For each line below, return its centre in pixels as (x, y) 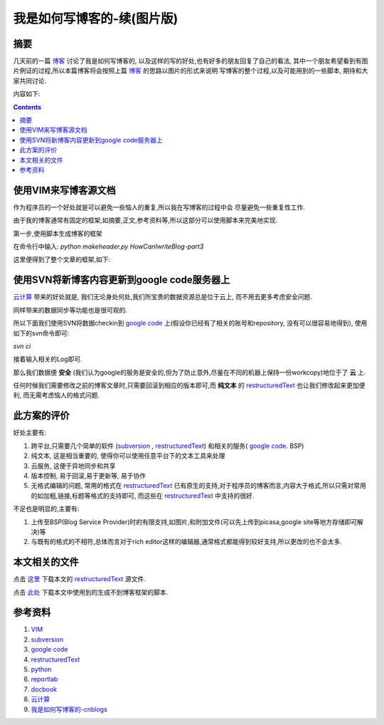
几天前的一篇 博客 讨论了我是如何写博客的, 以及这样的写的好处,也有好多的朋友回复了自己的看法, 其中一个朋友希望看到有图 (191, 61)
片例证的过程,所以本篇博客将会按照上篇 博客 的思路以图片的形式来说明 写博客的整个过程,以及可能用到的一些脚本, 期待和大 (191, 71)
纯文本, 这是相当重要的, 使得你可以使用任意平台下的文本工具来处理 (128, 456)
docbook (44, 689)
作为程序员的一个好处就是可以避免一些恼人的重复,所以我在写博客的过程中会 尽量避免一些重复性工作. (159, 207)
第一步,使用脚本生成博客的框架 (58, 233)
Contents (27, 107)
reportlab (44, 679)
